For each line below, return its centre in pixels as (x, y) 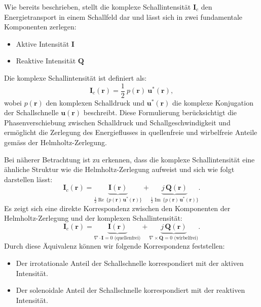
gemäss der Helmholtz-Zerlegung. (55, 142)
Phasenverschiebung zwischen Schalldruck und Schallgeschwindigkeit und (117, 122)
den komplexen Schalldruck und (95, 102)
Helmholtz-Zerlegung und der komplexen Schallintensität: (93, 218)
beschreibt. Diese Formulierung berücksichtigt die (160, 112)
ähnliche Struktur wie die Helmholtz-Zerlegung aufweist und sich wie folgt (119, 169)
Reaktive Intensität (46, 61)
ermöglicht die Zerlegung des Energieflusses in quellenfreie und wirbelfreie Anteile (131, 132)
